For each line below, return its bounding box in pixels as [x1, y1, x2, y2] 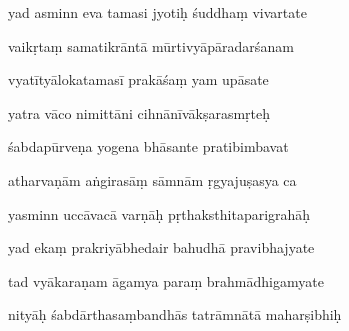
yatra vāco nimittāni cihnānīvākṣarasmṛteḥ [8, 102, 271, 123]
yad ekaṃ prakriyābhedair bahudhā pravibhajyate [8, 237, 315, 258]
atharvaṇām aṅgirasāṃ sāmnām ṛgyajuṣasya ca [8, 169, 297, 190]
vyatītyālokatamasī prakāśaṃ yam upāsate [8, 69, 269, 90]
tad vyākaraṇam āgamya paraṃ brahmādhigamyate [8, 270, 324, 291]
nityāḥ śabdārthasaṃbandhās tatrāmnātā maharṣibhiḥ [8, 304, 342, 325]
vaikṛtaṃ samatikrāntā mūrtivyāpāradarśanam [8, 35, 294, 56]
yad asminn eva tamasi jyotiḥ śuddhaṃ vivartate [8, 2, 307, 22]
